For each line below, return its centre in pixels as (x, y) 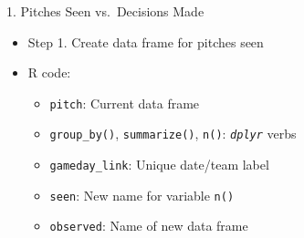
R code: (49, 72)
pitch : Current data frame (125, 103)
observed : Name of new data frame (149, 226)
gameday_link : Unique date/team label (159, 165)
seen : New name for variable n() (142, 195)
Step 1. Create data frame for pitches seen (146, 41)
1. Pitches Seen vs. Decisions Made (105, 11)
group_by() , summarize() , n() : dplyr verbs (173, 134)
